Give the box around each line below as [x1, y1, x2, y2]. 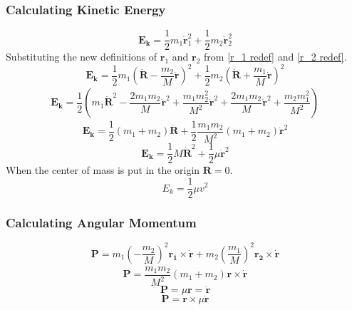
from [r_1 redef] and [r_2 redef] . [204, 49, 347, 64]
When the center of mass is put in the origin [6, 162, 200, 177]
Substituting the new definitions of [6, 49, 157, 64]
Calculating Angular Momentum [6, 214, 197, 232]
